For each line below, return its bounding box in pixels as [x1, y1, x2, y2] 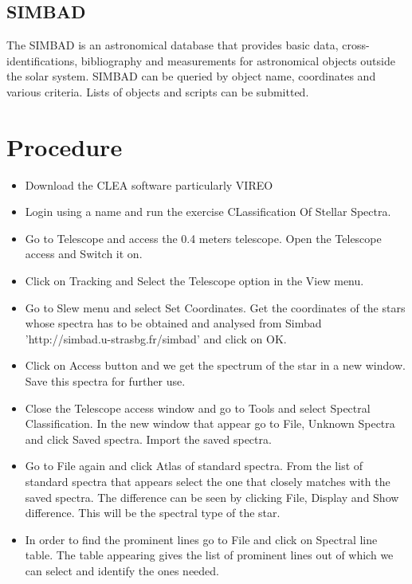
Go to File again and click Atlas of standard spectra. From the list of [25, 457, 363, 474]
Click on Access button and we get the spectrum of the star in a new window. [25, 357, 406, 374]
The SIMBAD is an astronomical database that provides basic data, [6, 37, 339, 53]
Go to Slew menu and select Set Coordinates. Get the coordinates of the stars [25, 299, 406, 316]
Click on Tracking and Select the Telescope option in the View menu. [25, 272, 364, 289]
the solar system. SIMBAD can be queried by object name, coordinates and [6, 68, 376, 84]
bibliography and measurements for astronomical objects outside [80, 52, 395, 69]
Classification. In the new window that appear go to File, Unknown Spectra [25, 415, 395, 432]
